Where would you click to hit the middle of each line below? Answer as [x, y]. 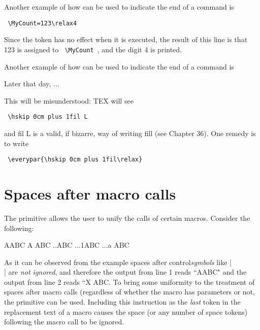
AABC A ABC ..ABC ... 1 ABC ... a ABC [67, 245]
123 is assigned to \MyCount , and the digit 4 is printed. [93, 49]
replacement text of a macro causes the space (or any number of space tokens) [126, 311]
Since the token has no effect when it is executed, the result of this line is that [126, 39]
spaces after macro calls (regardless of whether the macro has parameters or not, [129, 292]
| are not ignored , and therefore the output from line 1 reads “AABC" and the [125, 272]
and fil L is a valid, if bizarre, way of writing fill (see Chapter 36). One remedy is [130, 133]
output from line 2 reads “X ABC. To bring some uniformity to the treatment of [129, 282]
